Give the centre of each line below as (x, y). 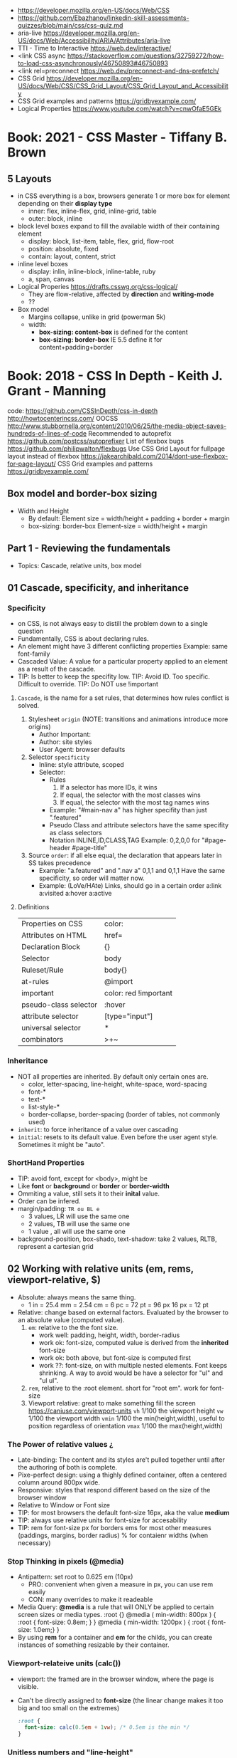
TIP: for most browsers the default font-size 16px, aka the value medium (123, 1512)
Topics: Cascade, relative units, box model (79, 565)
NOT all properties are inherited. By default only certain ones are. (113, 1076)
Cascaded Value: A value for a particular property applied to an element (123, 661)
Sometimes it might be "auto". (61, 1144)
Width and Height (43, 511)
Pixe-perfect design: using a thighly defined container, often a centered (122, 1475)
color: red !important (138, 993)
